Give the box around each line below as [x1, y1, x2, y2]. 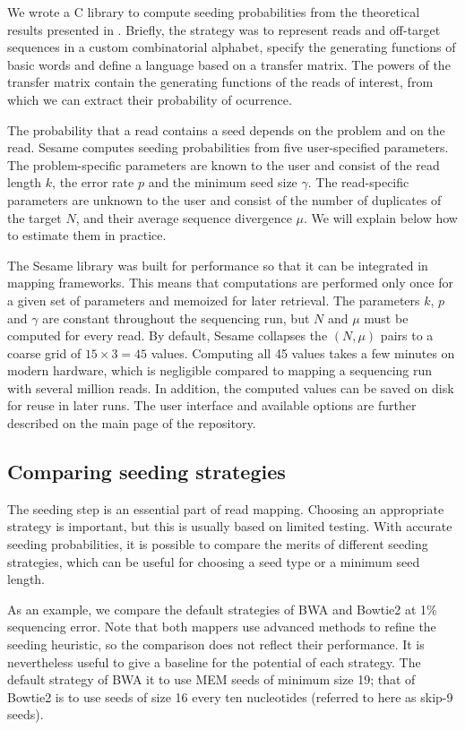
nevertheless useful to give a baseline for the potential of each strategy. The [7, 652, 421, 671]
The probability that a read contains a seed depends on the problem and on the [7, 120, 445, 139]
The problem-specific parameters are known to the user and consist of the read [7, 155, 440, 174]
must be [364, 308, 409, 327]
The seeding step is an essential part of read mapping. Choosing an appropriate [7, 499, 444, 518]
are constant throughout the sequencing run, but [42, 308, 310, 327]
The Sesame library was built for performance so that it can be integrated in [7, 255, 428, 274]
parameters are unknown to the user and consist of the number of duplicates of [7, 190, 442, 209]
